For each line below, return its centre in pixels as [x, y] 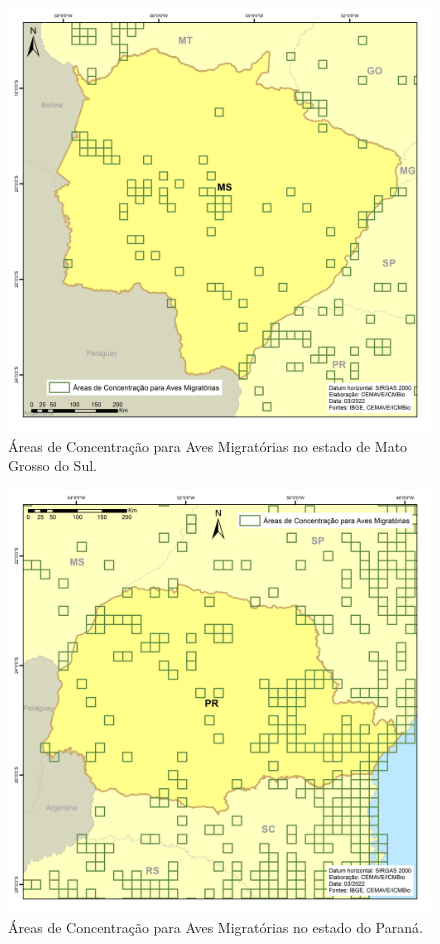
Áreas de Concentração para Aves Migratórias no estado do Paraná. [215, 927]
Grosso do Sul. [52, 465]
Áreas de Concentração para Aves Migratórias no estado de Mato [208, 445]
